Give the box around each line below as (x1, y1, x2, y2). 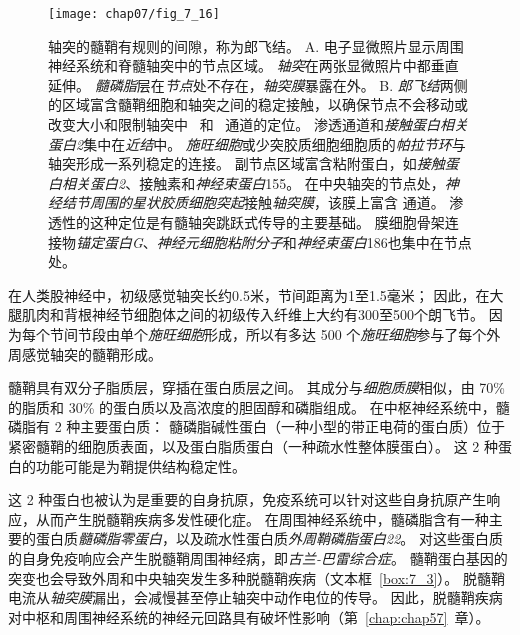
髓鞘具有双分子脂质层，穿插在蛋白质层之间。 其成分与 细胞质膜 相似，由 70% (8, 377, 505, 398)
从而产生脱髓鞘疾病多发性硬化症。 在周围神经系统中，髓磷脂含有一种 (35, 508, 489, 529)
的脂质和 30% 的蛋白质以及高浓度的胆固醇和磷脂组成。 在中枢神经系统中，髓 (8, 396, 510, 417)
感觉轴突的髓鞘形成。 (21, 343, 162, 364)
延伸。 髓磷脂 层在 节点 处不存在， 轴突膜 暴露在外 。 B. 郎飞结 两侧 (48, 74, 468, 95)
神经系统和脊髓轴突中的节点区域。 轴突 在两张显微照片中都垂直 (48, 55, 459, 76)
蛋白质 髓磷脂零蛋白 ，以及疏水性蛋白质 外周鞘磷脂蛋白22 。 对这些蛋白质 (35, 528, 503, 549)
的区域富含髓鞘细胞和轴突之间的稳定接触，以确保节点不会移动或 (48, 94, 468, 115)
